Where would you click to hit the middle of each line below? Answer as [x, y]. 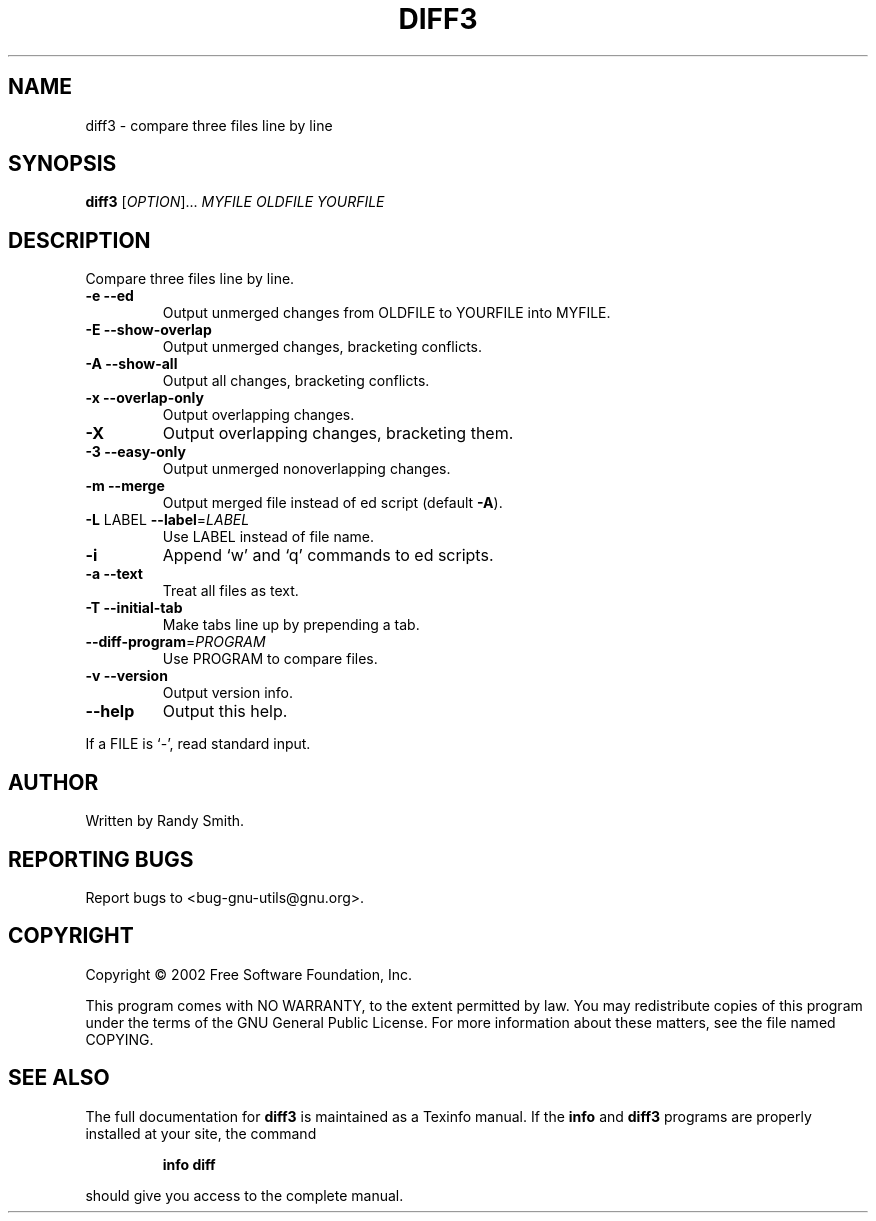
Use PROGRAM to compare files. [270, 659]
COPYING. [119, 1039]
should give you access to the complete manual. [244, 1195]
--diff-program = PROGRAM [175, 642]
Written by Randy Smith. [165, 821]
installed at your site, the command [201, 1133]
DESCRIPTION [79, 240]
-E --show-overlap [148, 330]
